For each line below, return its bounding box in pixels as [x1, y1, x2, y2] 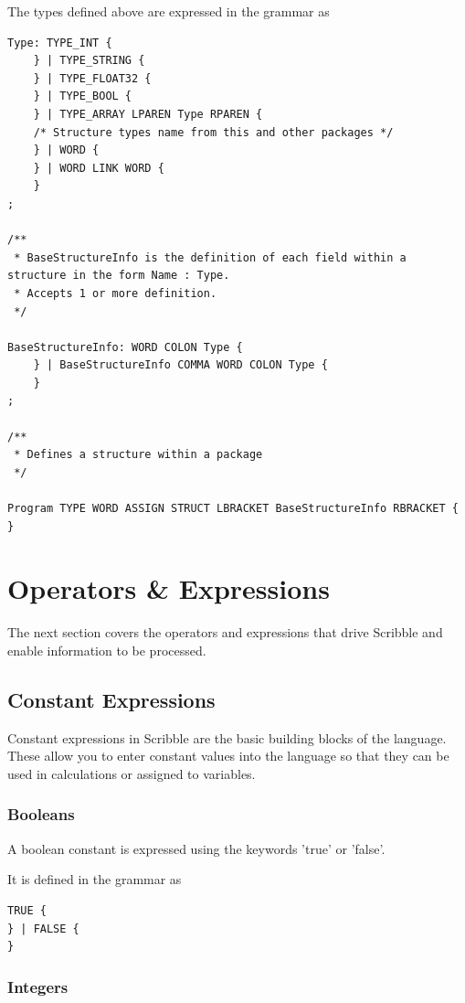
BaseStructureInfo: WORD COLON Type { [7, 340, 243, 354]
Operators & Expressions [7, 570, 330, 607]
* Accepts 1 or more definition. [14, 286, 217, 300]
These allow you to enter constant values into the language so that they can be [7, 746, 449, 765]
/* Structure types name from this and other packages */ [33, 125, 394, 139]
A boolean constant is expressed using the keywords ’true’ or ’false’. [7, 838, 386, 858]
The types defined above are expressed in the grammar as [7, 2, 330, 20]
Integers [7, 975, 69, 998]
